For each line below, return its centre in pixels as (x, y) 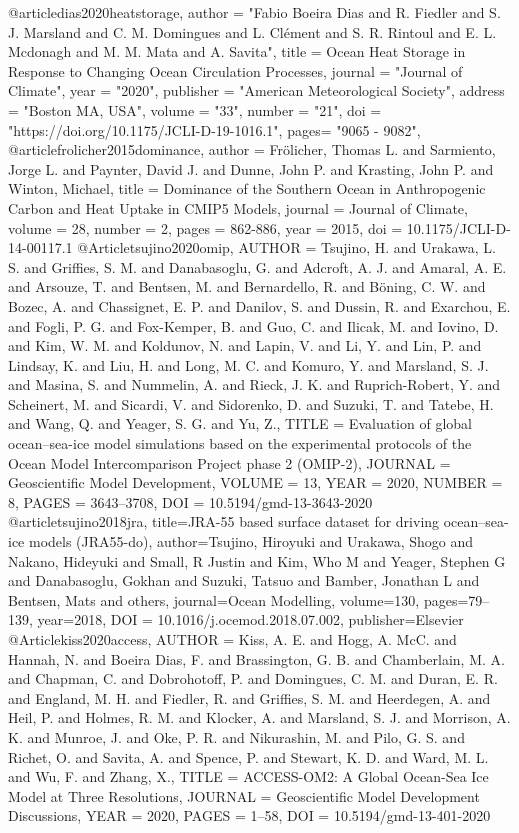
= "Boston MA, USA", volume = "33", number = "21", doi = (195, 109)
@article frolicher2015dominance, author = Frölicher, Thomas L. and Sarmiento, (252, 149)
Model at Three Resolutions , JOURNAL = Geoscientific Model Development (244, 795)
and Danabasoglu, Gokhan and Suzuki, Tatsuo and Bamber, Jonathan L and (244, 580)
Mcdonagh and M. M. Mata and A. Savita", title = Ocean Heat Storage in (237, 51)
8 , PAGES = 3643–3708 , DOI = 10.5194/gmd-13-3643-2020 (190, 501)
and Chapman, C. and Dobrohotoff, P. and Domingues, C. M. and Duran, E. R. (253, 678)
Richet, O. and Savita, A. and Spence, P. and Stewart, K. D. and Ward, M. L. (248, 756)
